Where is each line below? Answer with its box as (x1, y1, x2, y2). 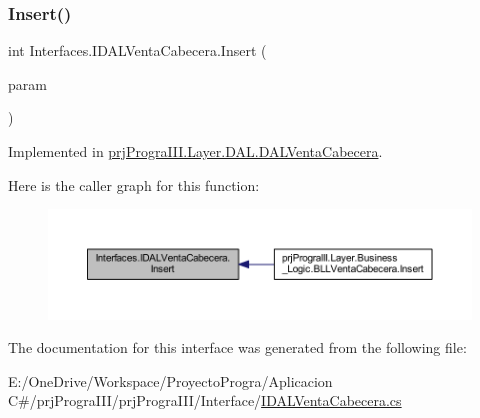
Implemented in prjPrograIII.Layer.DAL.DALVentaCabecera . (8, 141, 383, 161)
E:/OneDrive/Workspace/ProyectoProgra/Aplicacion (8, 370, 333, 391)
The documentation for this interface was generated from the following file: (8, 337, 467, 358)
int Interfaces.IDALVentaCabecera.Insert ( (8, 40, 267, 61)
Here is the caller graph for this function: (8, 174, 260, 195)
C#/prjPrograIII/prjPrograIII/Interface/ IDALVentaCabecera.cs (8, 390, 402, 411)
